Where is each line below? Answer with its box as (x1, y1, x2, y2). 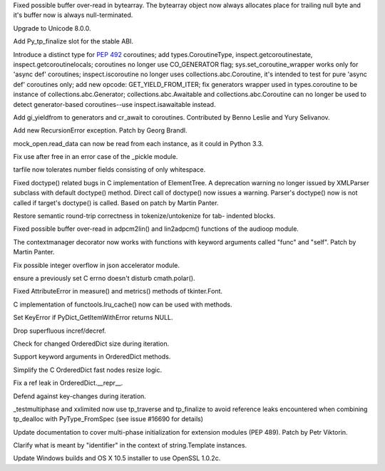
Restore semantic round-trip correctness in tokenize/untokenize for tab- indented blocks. (13, 212, 276, 220)
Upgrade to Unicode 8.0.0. (13, 24, 91, 32)
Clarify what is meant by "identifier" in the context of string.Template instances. (13, 441, 247, 450)
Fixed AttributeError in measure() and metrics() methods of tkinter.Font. (13, 287, 223, 296)
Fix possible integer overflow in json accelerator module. (13, 261, 180, 269)
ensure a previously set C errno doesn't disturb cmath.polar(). (13, 274, 195, 282)
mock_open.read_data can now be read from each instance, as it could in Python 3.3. (13, 139, 264, 147)
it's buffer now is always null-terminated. (13, 11, 133, 19)
